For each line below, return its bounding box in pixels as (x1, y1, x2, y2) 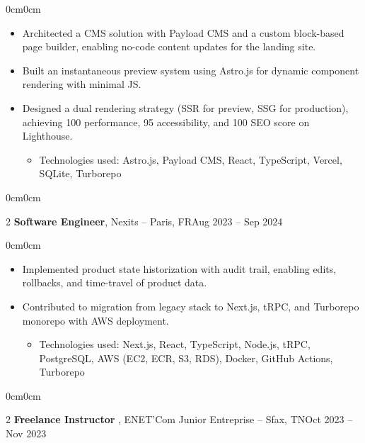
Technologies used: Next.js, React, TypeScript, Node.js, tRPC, (39, 337, 311, 352)
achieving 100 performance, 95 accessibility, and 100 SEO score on (22, 114, 310, 129)
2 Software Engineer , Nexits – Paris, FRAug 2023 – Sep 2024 (6, 213, 283, 228)
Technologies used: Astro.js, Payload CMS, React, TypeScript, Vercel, (39, 152, 342, 167)
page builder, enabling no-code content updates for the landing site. (22, 39, 316, 54)
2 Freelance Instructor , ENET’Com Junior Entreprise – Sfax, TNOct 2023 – (6, 412, 353, 427)
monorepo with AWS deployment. (22, 313, 169, 327)
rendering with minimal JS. (22, 77, 141, 91)
